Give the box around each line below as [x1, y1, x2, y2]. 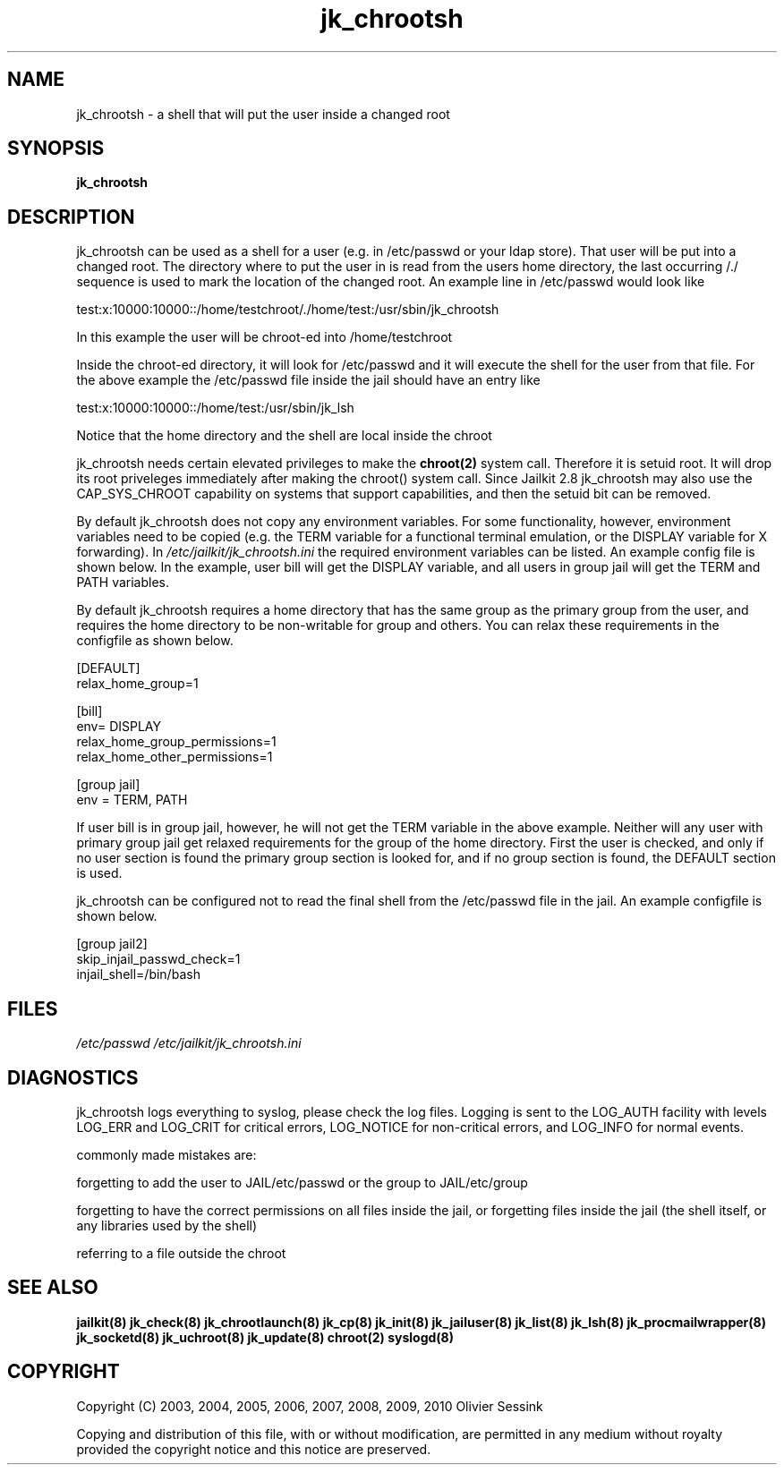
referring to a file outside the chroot [76, 1245, 286, 1261]
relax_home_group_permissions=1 [76, 734, 277, 750]
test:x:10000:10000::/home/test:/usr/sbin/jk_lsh [76, 400, 354, 416]
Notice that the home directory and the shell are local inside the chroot [76, 428, 492, 444]
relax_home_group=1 [76, 676, 199, 692]
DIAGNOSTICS [7, 1066, 139, 1089]
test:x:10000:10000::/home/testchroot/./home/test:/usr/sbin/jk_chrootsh [76, 302, 499, 318]
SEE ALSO [7, 1276, 98, 1299]
